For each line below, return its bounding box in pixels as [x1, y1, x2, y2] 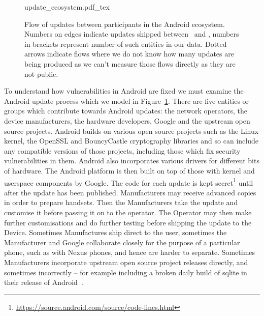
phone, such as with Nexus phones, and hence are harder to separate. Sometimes [4, 247, 255, 257]
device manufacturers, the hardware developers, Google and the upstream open [4, 115, 250, 126]
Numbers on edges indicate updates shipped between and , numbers [24, 28, 239, 39]
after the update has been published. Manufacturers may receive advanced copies [4, 187, 256, 197]
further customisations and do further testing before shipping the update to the [4, 217, 252, 227]
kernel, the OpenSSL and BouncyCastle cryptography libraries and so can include [4, 135, 258, 146]
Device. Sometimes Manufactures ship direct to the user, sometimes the [4, 227, 227, 238]
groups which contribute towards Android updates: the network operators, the [4, 105, 247, 116]
